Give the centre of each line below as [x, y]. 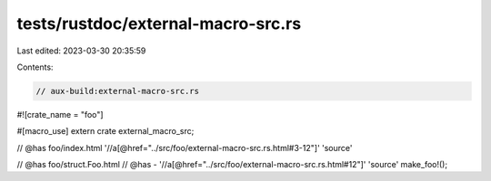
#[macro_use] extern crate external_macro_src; [105, 131]
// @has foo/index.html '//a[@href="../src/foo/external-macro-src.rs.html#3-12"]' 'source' [185, 148]
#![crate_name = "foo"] [60, 114]
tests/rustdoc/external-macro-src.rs [159, 24]
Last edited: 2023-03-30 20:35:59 [81, 51]
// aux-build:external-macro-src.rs [118, 91]
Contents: [35, 67]
